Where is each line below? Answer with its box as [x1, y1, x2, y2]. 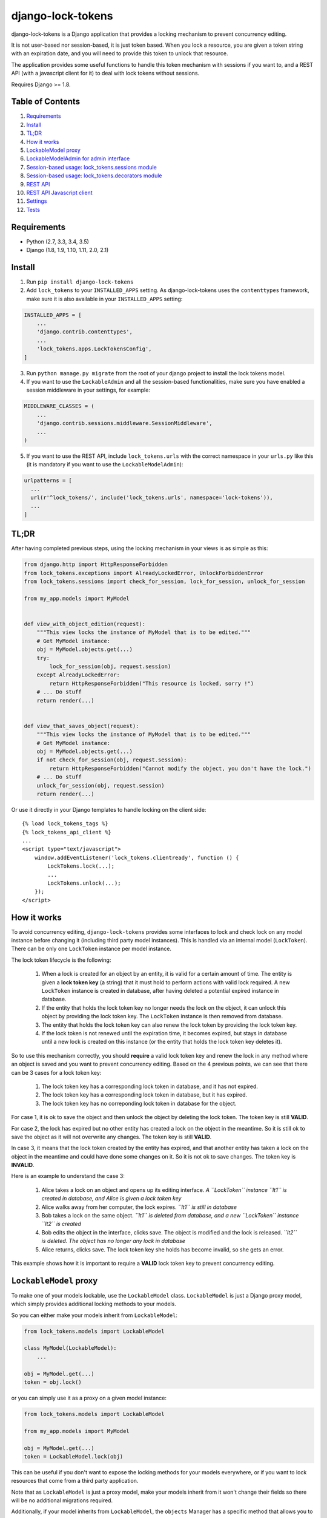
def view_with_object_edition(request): [24, 621, 145, 628]
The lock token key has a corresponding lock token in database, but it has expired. [41, 1091, 248, 1098]
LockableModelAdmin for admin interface [26, 155, 130, 162]
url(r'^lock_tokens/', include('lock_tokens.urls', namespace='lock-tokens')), [30, 494, 274, 501]
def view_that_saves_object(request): [24, 723, 139, 729]
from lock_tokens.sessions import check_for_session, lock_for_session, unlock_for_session [24, 578, 305, 585]
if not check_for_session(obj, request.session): [36, 757, 187, 763]
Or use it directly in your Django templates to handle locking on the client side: [11, 806, 206, 813]
